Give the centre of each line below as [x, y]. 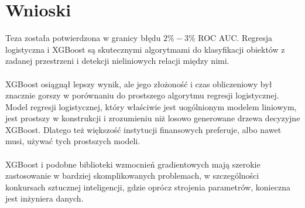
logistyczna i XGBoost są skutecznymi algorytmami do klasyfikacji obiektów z [145, 49]
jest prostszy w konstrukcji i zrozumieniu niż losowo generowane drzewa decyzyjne [153, 118]
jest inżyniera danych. [44, 198]
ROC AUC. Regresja [235, 38]
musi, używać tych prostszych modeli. [73, 141]
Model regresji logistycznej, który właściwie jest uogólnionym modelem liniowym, [151, 106]
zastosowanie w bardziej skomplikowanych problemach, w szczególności [132, 175]
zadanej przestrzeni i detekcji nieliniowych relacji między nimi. [117, 61]
